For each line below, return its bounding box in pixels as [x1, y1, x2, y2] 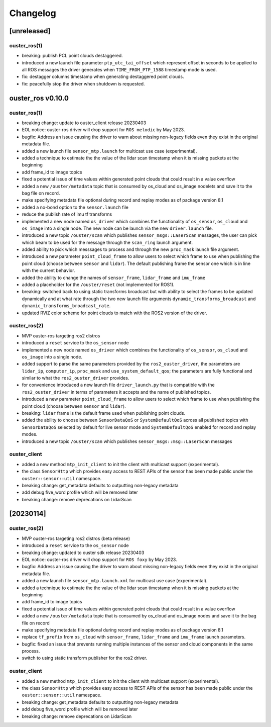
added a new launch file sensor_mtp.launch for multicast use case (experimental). [22, 148, 197, 154]
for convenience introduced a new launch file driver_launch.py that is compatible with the [22, 382, 215, 388]
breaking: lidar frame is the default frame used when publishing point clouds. [22, 410, 186, 416]
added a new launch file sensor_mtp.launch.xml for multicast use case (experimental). [22, 578, 208, 584]
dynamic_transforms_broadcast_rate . [22, 303, 111, 309]
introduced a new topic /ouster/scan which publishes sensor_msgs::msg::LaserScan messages [22, 438, 232, 444]
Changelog [9, 8, 56, 19]
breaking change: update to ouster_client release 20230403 [22, 120, 147, 126]
